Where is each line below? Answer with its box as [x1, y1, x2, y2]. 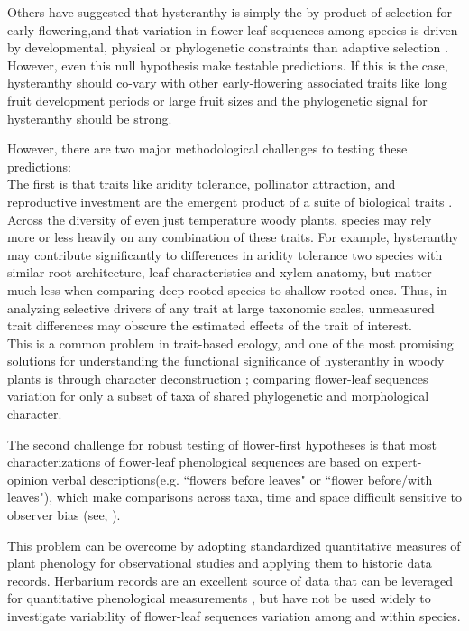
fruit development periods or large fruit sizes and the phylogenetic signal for [7, 90, 428, 109]
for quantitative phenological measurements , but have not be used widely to [7, 589, 431, 608]
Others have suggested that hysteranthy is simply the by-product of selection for [7, 3, 453, 21]
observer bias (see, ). [7, 506, 121, 524]
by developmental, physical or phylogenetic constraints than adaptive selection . [7, 38, 448, 57]
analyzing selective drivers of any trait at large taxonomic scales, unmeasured [7, 298, 435, 317]
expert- [382, 452, 422, 471]
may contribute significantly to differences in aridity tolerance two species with [7, 245, 443, 264]
